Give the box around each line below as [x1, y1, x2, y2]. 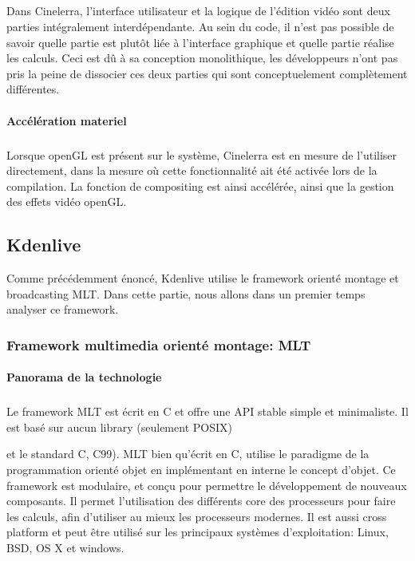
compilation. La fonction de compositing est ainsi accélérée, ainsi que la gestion [6, 177, 394, 194]
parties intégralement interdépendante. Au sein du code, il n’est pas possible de [6, 18, 394, 34]
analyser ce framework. [6, 301, 119, 318]
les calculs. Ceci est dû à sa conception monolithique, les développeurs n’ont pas [6, 49, 398, 66]
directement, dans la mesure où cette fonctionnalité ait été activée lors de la [6, 162, 377, 179]
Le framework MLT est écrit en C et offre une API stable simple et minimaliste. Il [6, 403, 409, 420]
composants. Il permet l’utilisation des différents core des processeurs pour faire [6, 492, 396, 509]
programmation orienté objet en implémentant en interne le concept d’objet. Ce [6, 461, 396, 478]
